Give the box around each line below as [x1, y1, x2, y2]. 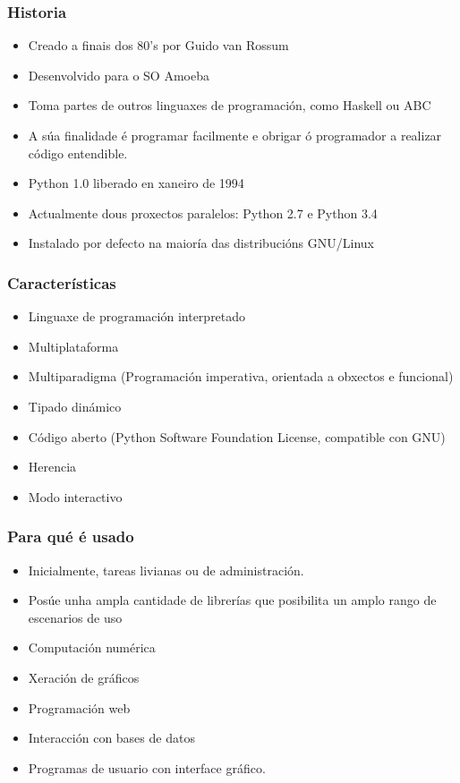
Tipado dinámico [28, 396, 122, 415]
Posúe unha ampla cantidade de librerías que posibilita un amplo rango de [28, 591, 437, 609]
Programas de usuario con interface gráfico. [28, 758, 266, 777]
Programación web [28, 698, 131, 717]
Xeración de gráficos [28, 668, 140, 686]
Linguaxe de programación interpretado [28, 307, 246, 326]
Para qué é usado [7, 525, 134, 548]
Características [7, 271, 116, 294]
